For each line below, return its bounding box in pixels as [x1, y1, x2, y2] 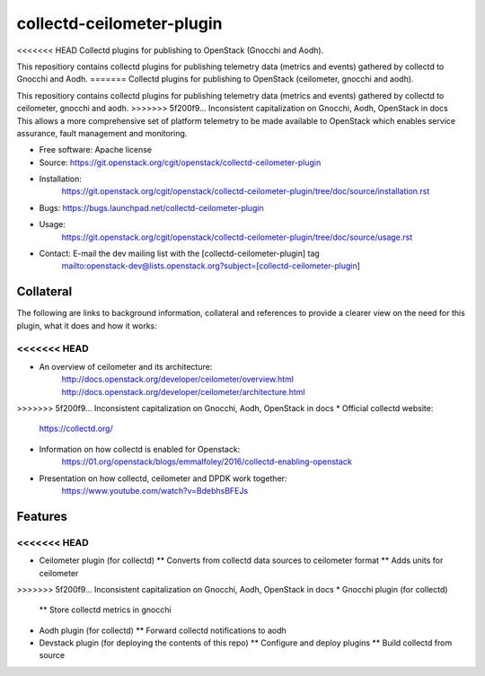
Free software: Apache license [39, 145, 153, 155]
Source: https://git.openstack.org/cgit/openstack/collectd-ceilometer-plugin [39, 157, 322, 168]
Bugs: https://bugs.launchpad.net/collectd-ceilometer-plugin [39, 202, 264, 213]
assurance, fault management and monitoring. [16, 127, 188, 138]
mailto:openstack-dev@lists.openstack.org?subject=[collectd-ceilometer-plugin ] [61, 260, 361, 271]
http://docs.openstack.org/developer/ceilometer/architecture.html [61, 386, 305, 397]
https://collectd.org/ [39, 423, 113, 435]
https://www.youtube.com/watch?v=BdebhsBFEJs [61, 485, 249, 496]
